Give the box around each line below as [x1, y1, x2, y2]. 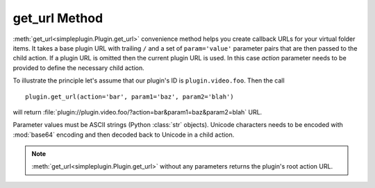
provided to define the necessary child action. [12, 63, 145, 72]
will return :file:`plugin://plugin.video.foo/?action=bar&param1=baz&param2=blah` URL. [12, 108, 262, 116]
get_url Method [12, 10, 103, 26]
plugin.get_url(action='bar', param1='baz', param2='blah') [25, 92, 234, 101]
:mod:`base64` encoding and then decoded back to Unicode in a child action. [12, 130, 235, 139]
